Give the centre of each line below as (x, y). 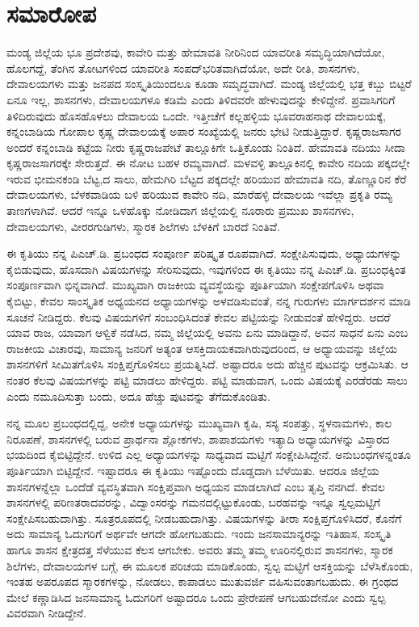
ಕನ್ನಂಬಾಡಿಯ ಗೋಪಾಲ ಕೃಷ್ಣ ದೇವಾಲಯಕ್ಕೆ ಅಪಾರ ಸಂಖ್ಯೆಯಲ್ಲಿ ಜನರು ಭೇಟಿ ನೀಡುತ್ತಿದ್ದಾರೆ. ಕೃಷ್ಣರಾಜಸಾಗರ (204, 131)
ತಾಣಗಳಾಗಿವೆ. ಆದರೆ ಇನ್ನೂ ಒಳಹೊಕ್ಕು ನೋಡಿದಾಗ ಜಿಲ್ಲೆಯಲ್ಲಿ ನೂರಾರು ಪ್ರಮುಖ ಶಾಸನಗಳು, (180, 210)
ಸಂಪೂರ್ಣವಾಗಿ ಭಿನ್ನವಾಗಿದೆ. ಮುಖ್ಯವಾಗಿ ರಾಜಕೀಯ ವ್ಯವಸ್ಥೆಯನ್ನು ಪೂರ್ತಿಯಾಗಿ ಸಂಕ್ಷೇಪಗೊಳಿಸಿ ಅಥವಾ (195, 285)
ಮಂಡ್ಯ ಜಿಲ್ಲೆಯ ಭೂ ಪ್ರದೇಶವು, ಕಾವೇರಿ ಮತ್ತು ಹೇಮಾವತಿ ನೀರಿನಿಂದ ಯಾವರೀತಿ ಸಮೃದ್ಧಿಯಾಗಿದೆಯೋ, (196, 52)
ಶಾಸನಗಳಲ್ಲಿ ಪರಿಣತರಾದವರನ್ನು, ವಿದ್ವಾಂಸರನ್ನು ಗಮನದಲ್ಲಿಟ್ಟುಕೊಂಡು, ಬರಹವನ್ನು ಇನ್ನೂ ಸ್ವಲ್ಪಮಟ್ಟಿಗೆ (194, 502)
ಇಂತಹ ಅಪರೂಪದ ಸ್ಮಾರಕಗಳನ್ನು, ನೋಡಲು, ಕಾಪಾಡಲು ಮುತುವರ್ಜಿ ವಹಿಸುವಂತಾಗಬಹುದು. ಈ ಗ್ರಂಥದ (203, 581)
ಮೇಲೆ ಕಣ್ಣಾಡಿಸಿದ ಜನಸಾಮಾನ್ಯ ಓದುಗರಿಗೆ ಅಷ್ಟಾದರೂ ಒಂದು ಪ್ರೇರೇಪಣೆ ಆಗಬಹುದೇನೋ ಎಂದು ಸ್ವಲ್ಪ (196, 597)
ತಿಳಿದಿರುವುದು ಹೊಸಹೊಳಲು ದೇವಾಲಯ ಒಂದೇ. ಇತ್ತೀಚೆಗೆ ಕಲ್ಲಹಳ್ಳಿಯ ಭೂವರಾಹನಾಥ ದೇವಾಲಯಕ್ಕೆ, (196, 115)
